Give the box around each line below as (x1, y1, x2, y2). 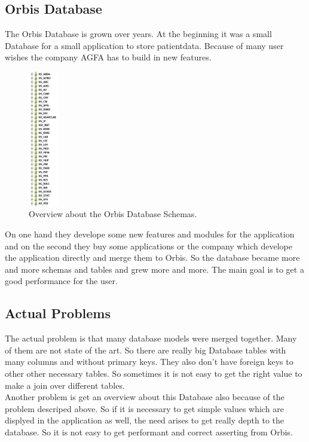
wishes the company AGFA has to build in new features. (5, 51, 212, 63)
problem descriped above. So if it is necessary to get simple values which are (5, 402, 284, 414)
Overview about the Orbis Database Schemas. (29, 208, 197, 220)
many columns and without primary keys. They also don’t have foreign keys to (5, 355, 293, 368)
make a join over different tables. (5, 379, 125, 391)
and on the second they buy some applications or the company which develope (5, 239, 292, 252)
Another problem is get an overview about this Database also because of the (5, 391, 284, 403)
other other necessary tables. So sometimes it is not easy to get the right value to (5, 367, 302, 379)
